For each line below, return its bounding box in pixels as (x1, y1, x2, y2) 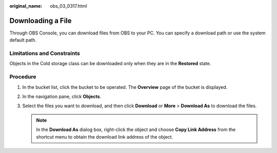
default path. (9, 37, 37, 43)
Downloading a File (9, 16, 72, 25)
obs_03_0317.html (50, 3, 87, 9)
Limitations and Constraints (9, 50, 81, 57)
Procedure (9, 73, 36, 81)
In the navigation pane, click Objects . (22, 93, 102, 100)
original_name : (9, 3, 43, 9)
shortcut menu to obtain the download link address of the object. (36, 133, 173, 140)
